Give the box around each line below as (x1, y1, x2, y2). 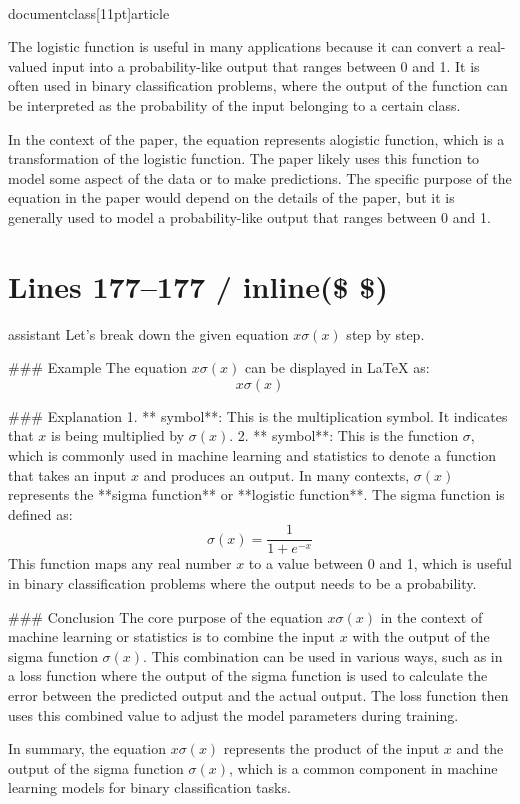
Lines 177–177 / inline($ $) (8, 265, 388, 306)
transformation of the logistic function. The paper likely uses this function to (8, 148, 480, 169)
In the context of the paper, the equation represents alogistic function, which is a (8, 128, 505, 149)
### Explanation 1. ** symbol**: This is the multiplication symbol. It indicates (8, 405, 508, 426)
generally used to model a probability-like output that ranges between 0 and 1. (8, 206, 491, 227)
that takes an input (8, 464, 127, 485)
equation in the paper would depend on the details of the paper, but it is (8, 187, 455, 208)
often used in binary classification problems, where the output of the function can (8, 75, 508, 96)
